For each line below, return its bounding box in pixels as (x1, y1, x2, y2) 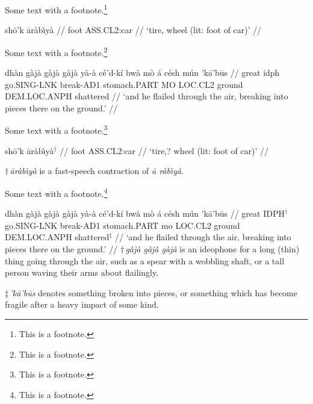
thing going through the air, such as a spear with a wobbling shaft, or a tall (5, 254, 285, 267)
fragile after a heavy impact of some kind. (5, 298, 159, 311)
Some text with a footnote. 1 (5, 2, 108, 16)
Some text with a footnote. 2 (5, 44, 108, 58)
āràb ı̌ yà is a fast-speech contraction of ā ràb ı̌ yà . (10, 164, 184, 177)
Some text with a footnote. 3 (5, 122, 108, 137)
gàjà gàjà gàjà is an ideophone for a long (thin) (125, 242, 300, 255)
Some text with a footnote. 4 (5, 185, 108, 199)
